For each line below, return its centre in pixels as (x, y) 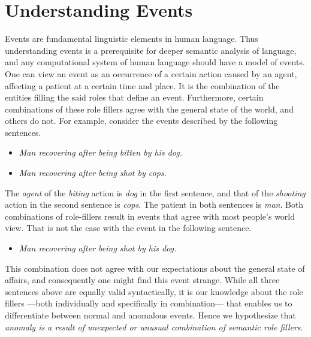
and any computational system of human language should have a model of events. (155, 62)
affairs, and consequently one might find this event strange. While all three (142, 280)
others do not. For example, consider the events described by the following (141, 121)
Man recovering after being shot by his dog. (98, 248)
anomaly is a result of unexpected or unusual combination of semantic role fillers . (154, 327)
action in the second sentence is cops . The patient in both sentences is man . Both (154, 204)
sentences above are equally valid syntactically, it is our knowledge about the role (154, 291)
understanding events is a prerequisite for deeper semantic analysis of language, (151, 50)
